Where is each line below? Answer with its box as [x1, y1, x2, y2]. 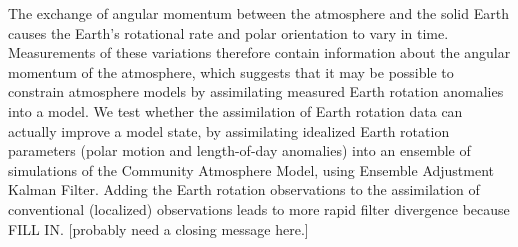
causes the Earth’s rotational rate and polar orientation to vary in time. [8, 22, 449, 43]
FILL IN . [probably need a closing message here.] [8, 218, 309, 239]
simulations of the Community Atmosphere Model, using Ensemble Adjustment [8, 159, 495, 180]
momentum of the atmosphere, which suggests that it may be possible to [8, 61, 454, 82]
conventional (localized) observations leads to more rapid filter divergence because [8, 198, 510, 219]
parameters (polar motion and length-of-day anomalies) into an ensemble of [8, 140, 471, 161]
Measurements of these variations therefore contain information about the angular [8, 42, 511, 63]
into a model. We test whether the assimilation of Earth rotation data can [8, 100, 463, 121]
